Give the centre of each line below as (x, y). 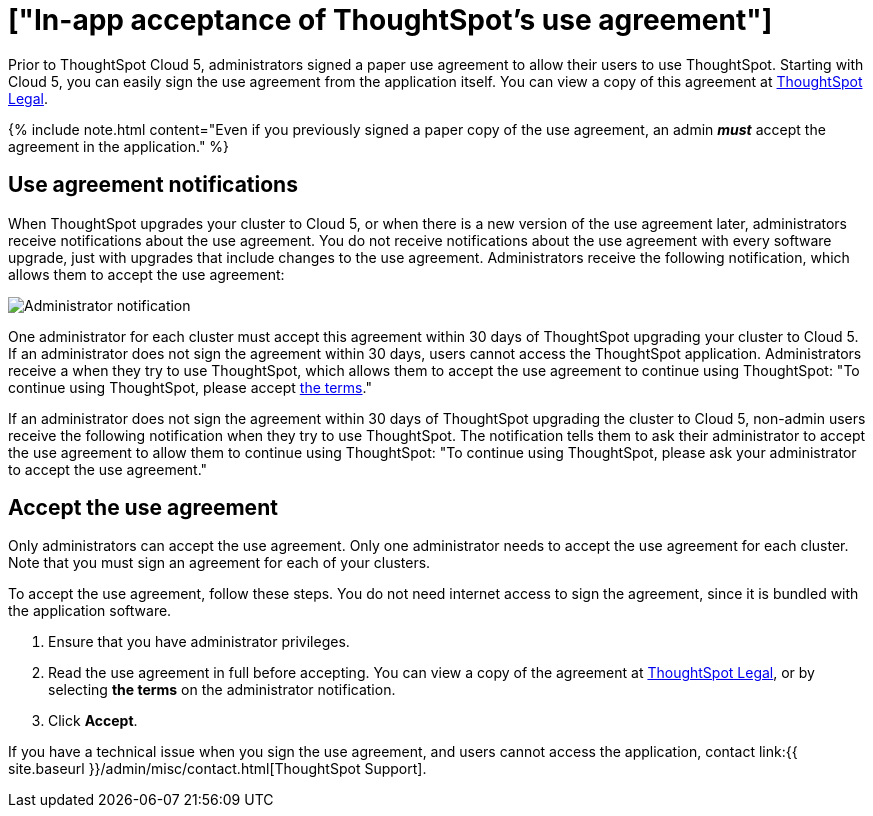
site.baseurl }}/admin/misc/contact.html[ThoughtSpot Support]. (217, 769)
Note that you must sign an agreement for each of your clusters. (219, 563)
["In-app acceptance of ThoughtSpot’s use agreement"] (390, 20)
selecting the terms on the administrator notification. (222, 690)
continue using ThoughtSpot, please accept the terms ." (190, 387)
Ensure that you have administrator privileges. (199, 642)
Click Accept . (93, 721)
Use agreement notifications (153, 185)
